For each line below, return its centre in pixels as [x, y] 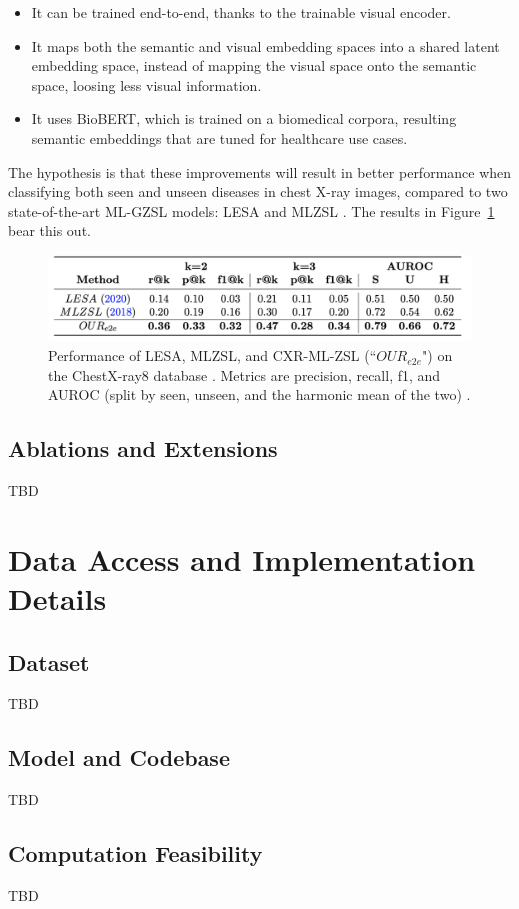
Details [57, 598]
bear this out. [49, 230]
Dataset [49, 661]
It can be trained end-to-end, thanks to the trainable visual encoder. [241, 12]
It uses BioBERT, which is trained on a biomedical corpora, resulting [244, 118]
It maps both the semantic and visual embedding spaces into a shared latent [265, 45]
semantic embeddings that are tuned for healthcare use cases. [219, 137]
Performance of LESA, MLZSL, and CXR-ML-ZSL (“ [212, 355]
